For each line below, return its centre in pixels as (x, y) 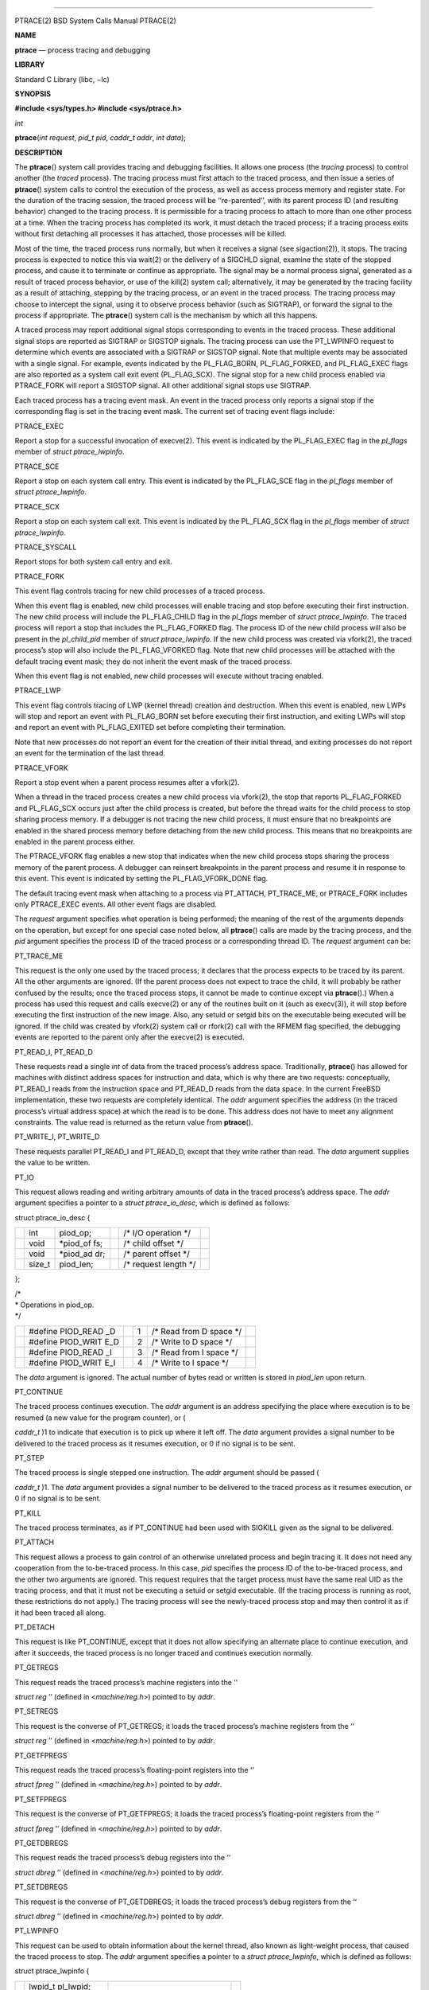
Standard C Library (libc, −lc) (62, 79)
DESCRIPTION (39, 152)
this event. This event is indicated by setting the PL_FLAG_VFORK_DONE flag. (141, 879)
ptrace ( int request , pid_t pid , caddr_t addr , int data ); (100, 138)
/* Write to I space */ (190, 1363)
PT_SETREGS (37, 1711)
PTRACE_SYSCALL (46, 547)
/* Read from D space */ (197, 1331)
